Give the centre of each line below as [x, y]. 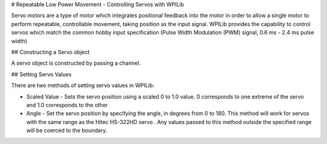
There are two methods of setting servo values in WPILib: [83, 85]
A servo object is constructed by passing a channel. [76, 63]
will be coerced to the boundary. [67, 131]
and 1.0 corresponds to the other [67, 105]
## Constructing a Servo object [51, 52]
